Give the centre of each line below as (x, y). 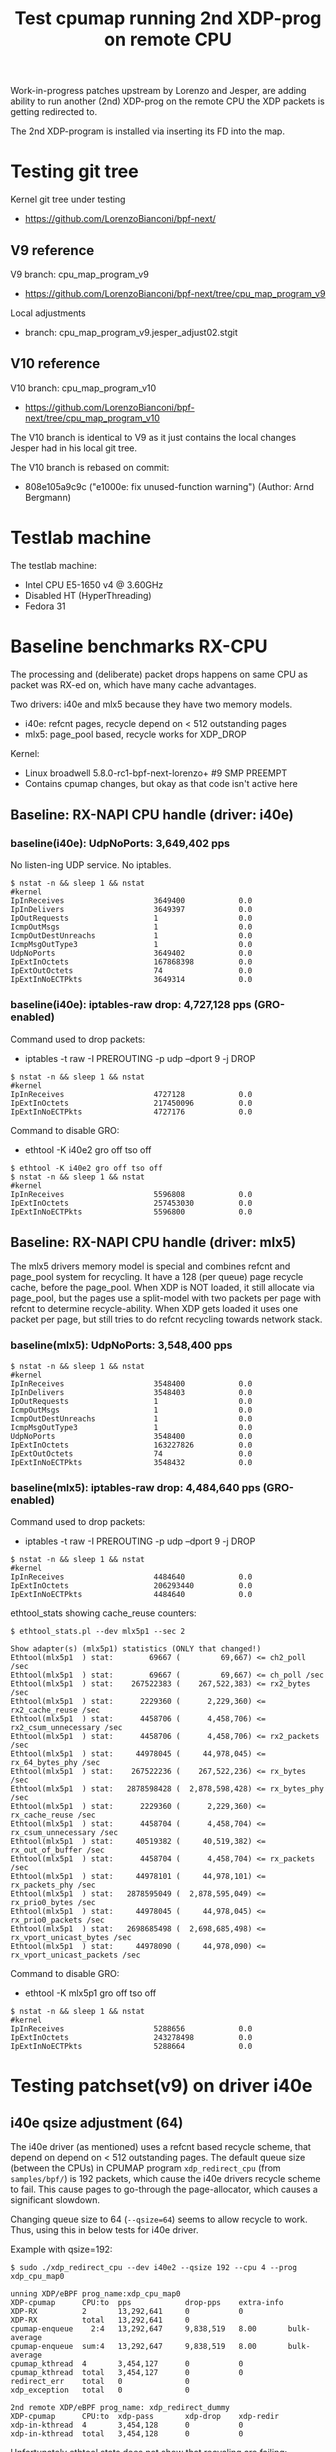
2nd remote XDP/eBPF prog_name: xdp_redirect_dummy (120, 2408)
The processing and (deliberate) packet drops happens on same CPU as (159, 674)
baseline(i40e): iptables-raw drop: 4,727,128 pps (131, 1005)
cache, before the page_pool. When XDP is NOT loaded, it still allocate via (162, 1288)
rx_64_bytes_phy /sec (55, 1763)
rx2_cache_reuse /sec (55, 1710)
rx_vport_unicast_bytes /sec (71, 1938)
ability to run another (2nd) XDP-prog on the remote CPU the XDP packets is (167, 101)
